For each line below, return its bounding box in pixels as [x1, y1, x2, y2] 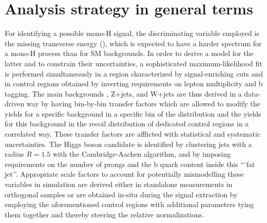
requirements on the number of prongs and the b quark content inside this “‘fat [5, 158, 255, 169]
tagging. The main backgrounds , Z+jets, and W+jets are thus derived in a [5, 88, 242, 99]
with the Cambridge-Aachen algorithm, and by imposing [53, 148, 231, 159]
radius [5, 148, 24, 159]
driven [5, 98, 25, 109]
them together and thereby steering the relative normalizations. [5, 209, 204, 219]
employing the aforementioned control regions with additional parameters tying [5, 199, 254, 210]
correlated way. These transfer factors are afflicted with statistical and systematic [5, 128, 261, 139]
